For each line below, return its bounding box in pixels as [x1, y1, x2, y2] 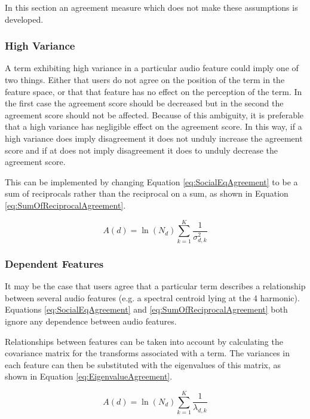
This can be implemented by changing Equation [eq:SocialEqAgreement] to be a [5, 175, 298, 188]
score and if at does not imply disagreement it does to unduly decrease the [5, 143, 278, 156]
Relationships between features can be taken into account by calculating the [5, 335, 283, 347]
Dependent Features [5, 256, 104, 271]
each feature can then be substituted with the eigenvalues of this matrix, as [5, 358, 281, 371]
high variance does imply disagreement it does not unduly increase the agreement [5, 131, 303, 144]
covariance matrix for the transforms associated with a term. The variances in [5, 347, 290, 359]
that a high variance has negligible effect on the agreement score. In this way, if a [5, 120, 302, 133]
